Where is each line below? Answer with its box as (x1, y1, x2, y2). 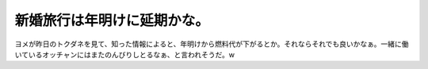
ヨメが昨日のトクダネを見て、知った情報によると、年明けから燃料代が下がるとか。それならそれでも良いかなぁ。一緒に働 (14, 39, 409, 49)
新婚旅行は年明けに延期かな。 (14, 12, 210, 29)
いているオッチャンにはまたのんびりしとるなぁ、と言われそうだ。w (14, 49, 235, 59)
